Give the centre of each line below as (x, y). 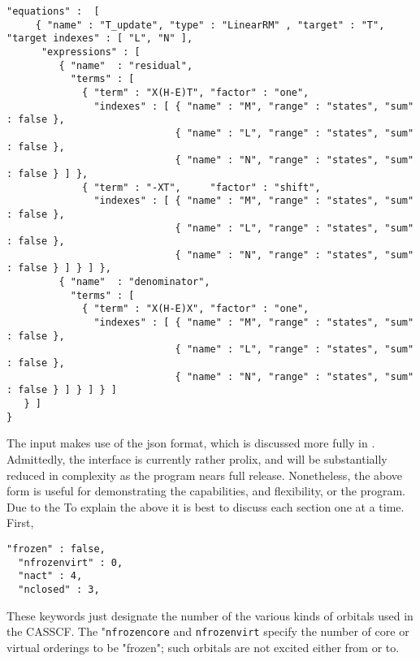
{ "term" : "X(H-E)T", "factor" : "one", (196, 92)
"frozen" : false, (56, 549)
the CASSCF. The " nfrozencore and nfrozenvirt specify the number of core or (208, 631)
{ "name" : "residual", (126, 65)
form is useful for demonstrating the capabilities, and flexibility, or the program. (206, 491)
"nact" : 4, (50, 576)
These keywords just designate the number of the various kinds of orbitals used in (210, 615)
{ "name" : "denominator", (134, 282)
